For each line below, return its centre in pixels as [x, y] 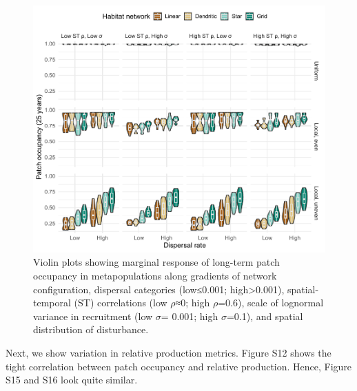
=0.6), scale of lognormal [271, 303]
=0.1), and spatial [265, 316]
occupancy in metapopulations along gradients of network [155, 275]
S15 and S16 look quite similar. [72, 380]
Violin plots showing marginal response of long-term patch [156, 262]
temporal [52, 303]
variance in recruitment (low [93, 316]
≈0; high [193, 303]
